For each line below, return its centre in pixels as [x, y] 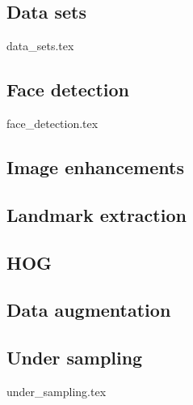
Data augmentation [89, 310]
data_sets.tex [40, 46]
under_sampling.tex [57, 391]
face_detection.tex [52, 123]
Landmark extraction [96, 214]
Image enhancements [95, 166]
